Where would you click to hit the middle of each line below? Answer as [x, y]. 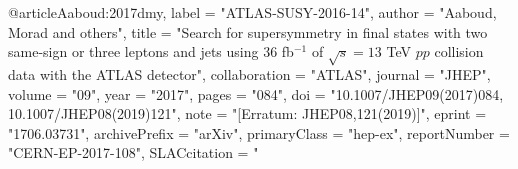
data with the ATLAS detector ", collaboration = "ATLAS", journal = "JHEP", [249, 73]
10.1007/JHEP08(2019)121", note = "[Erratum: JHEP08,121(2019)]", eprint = [247, 113]
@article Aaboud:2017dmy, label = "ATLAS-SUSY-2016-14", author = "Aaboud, [252, 12]
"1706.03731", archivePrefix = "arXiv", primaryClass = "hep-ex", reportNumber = [259, 132]
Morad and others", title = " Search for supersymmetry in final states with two [248, 31]
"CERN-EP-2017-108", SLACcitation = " [133, 152]
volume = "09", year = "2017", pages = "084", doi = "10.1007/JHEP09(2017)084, [256, 93]
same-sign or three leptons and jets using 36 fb [151, 51]
